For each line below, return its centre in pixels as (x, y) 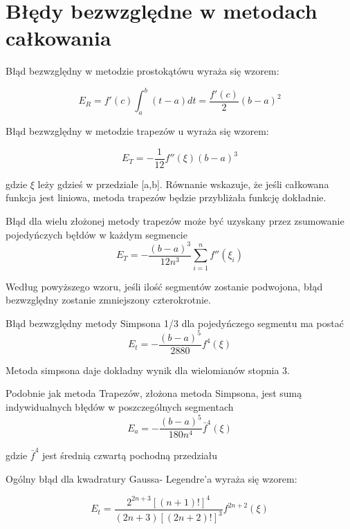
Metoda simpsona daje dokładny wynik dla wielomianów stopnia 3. (148, 370)
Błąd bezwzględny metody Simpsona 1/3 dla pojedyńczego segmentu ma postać (175, 323)
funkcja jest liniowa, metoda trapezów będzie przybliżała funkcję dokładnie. (166, 197)
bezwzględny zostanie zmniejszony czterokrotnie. (108, 300)
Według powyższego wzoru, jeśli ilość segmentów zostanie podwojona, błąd (164, 286)
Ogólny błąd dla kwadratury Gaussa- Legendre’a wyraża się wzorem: (151, 478)
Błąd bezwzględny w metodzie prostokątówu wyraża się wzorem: (142, 71)
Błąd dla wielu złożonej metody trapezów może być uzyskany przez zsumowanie (175, 221)
